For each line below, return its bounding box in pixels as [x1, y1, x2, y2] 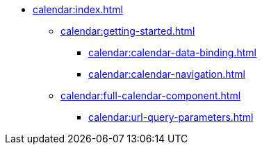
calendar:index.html [33, 3, 123, 15]
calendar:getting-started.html [60, 25, 195, 37]
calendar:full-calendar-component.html [60, 90, 241, 101]
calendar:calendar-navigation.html [88, 68, 245, 80]
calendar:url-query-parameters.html [88, 111, 254, 123]
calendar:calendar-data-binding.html [88, 47, 256, 58]
